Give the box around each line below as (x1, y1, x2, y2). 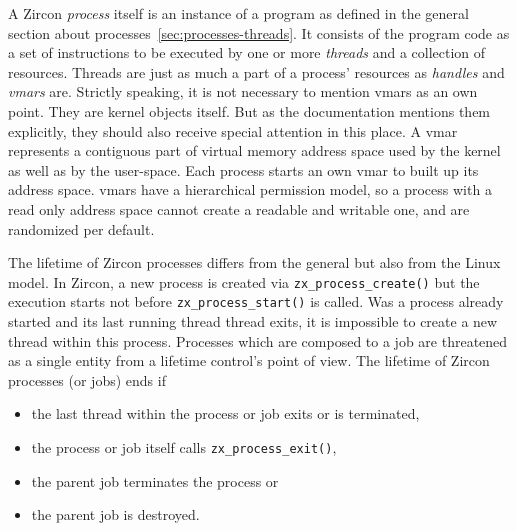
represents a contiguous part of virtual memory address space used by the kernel (8, 140, 501, 161)
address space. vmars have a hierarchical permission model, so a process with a (8, 179, 492, 200)
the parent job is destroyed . (31, 504, 200, 525)
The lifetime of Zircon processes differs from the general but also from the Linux (8, 252, 501, 273)
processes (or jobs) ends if (8, 369, 166, 390)
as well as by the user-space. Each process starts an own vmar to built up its (8, 159, 479, 180)
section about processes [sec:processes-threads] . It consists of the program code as (8, 22, 510, 43)
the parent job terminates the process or (31, 470, 279, 491)
